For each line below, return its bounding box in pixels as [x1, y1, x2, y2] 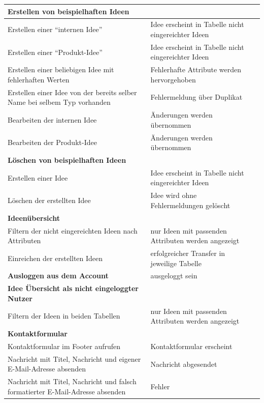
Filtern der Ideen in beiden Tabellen [8, 310, 120, 321]
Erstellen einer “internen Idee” [8, 24, 103, 35]
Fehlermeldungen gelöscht [150, 199, 230, 210]
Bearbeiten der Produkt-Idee [8, 137, 97, 148]
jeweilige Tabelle [150, 257, 202, 268]
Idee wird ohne [150, 190, 197, 200]
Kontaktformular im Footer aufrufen [8, 340, 121, 351]
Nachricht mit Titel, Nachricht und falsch [8, 376, 137, 387]
